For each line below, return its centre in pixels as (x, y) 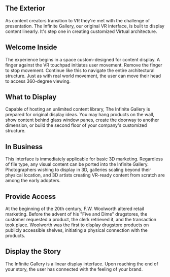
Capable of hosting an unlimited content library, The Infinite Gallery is (78, 109)
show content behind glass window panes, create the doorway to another (82, 120)
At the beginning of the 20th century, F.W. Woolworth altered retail (75, 209)
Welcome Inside (31, 47)
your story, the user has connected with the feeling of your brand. (74, 269)
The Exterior (25, 8)
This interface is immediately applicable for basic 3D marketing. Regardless (84, 159)
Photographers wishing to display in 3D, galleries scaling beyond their (78, 170)
